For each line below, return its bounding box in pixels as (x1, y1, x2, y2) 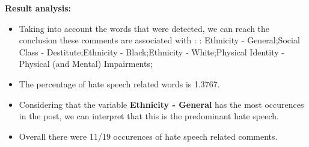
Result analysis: (5, 2, 72, 14)
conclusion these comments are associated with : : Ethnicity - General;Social (19, 34, 300, 46)
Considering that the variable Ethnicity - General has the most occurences (19, 98, 304, 110)
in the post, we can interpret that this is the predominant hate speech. (19, 110, 279, 122)
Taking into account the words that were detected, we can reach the (19, 22, 270, 34)
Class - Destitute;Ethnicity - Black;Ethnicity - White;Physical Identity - (19, 45, 284, 58)
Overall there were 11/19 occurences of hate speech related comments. (19, 130, 278, 142)
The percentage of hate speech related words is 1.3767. (19, 77, 220, 90)
